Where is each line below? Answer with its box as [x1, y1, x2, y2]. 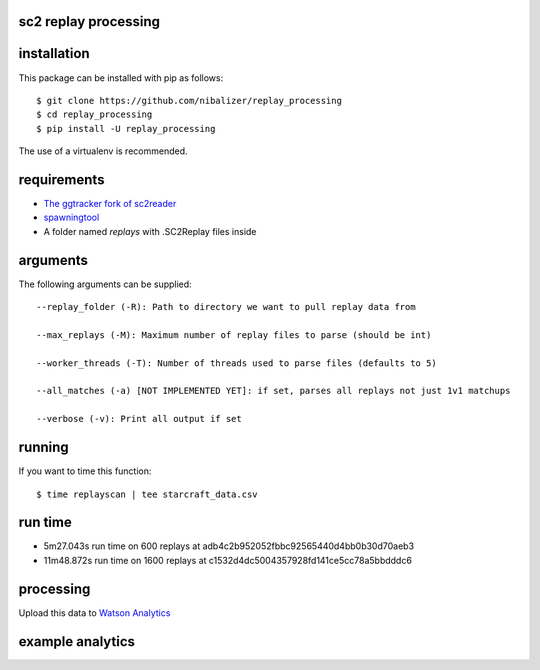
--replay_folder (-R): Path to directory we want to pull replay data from [36, 301, 416, 313]
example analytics [18, 633, 135, 650]
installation [18, 45, 90, 62]
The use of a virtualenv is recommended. [18, 145, 188, 157]
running [18, 439, 69, 456]
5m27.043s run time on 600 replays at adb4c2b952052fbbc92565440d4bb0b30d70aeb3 [43, 540, 415, 552]
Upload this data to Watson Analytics [18, 606, 171, 619]
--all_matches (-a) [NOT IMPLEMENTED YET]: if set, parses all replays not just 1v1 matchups [36, 385, 511, 397]
